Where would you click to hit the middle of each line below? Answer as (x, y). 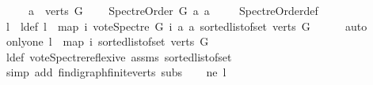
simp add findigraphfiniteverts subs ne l (116, 72)
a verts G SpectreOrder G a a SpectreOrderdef (173, 10)
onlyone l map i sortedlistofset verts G (107, 41)
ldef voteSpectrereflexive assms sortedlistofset (119, 56)
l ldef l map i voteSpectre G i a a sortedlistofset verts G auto (186, 26)
